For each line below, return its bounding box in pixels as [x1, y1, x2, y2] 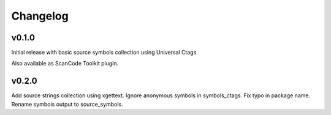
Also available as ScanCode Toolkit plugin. [11, 60, 119, 67]
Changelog [11, 9, 69, 23]
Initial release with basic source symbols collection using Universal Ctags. [11, 49, 199, 56]
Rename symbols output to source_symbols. [11, 100, 124, 108]
